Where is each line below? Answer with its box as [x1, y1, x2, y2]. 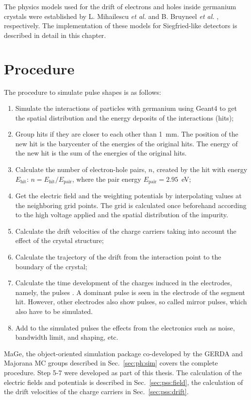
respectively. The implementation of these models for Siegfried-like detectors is [4, 20, 237, 31]
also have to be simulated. [15, 306, 93, 316]
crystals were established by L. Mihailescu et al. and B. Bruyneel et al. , [4, 11, 219, 21]
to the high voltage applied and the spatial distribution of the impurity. [15, 209, 228, 220]
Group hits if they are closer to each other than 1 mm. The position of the [15, 129, 238, 139]
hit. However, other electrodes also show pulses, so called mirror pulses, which [15, 296, 247, 307]
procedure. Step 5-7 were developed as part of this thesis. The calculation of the [4, 367, 242, 378]
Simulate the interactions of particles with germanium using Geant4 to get [15, 103, 237, 113]
